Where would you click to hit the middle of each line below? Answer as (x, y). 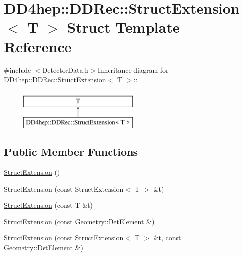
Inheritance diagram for (133, 70)
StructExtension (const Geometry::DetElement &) (79, 221)
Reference (38, 46)
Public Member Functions (71, 152)
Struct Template (123, 27)
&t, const (167, 238)
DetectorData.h (66, 70)
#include (18, 70)
